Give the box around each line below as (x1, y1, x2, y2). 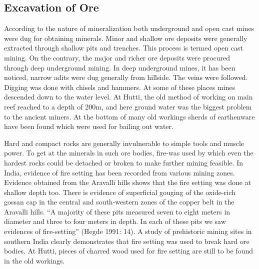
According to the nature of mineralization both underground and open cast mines (4, 23, 254, 33)
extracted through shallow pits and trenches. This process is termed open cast (4, 42, 243, 53)
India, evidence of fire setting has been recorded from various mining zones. (4, 167, 235, 177)
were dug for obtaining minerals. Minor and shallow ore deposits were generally (4, 32, 247, 43)
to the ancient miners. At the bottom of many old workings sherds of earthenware (4, 111, 255, 121)
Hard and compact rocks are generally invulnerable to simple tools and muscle (4, 137, 244, 148)
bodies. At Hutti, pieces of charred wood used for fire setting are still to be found (4, 245, 253, 256)
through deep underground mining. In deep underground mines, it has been (4, 62, 235, 72)
